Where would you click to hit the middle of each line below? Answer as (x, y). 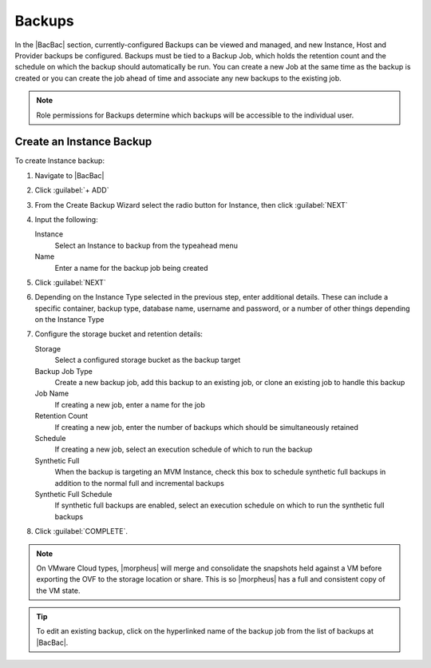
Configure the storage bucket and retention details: (119, 334)
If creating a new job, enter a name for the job (130, 404)
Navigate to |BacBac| (69, 175)
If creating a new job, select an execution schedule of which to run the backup (184, 449)
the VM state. (58, 590)
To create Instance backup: (60, 161)
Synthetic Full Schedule (73, 494)
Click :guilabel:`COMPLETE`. (81, 531)
